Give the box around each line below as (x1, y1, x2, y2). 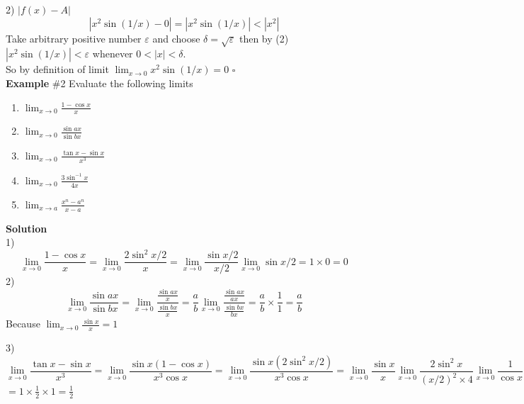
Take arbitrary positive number (6, 30, 142, 45)
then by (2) (239, 30, 289, 45)
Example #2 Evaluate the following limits (6, 75, 193, 90)
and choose (152, 30, 200, 45)
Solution (6, 220, 47, 235)
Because (6, 316, 40, 331)
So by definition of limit (6, 62, 109, 77)
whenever (92, 46, 133, 61)
